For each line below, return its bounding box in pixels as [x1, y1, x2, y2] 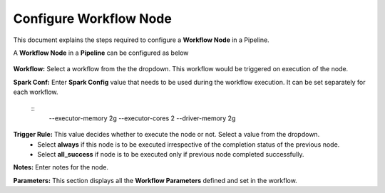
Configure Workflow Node [13, 11, 173, 26]
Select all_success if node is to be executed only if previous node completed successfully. [37, 150, 304, 159]
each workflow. [13, 88, 58, 96]
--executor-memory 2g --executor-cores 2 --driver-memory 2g [48, 114, 236, 122]
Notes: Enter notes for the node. [13, 163, 108, 172]
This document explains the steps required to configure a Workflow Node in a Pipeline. [13, 36, 270, 44]
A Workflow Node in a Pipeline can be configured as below [13, 48, 189, 57]
